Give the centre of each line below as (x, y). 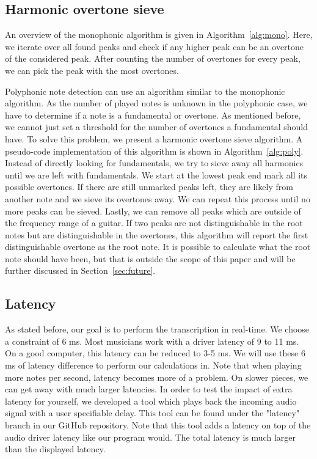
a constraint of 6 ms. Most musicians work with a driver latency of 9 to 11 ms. (152, 341)
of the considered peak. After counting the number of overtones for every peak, (153, 58)
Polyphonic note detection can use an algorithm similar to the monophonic (145, 91)
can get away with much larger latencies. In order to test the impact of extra (149, 389)
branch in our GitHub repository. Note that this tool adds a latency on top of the (158, 425)
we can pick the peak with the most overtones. (92, 70)
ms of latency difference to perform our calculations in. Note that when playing (153, 365)
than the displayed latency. (55, 449)
